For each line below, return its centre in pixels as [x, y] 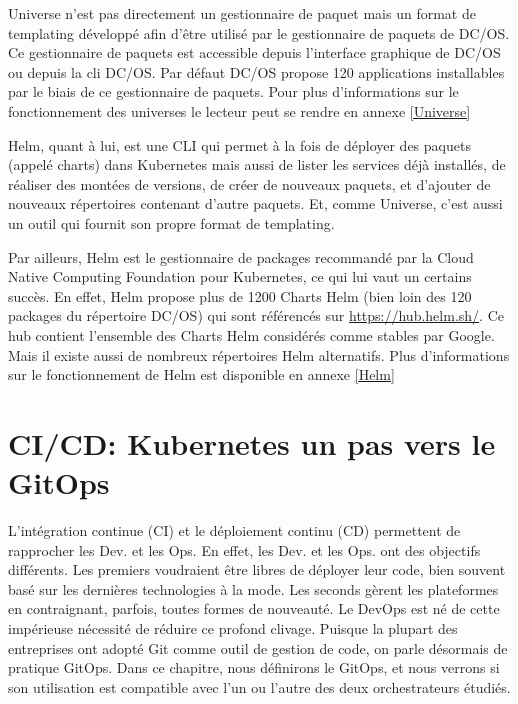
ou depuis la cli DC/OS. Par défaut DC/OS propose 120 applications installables [256, 71]
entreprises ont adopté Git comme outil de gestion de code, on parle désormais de [258, 647]
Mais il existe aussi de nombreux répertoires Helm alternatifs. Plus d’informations [259, 354]
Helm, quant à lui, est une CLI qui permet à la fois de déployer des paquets [239, 144]
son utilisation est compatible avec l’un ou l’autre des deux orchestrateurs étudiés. [259, 686]
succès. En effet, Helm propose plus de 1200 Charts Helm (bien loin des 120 [240, 295]
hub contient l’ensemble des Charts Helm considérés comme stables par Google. [251, 334]
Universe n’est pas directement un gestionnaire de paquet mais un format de [242, 13]
